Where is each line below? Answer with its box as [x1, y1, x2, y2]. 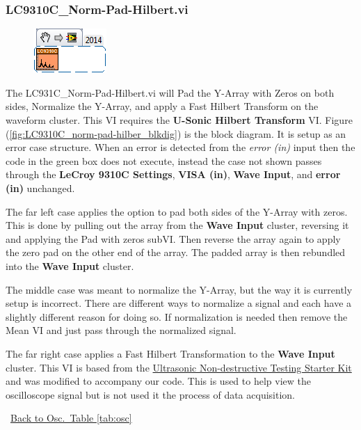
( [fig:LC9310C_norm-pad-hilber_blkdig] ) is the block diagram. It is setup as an [6, 126, 346, 141]
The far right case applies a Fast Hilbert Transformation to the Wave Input [6, 346, 335, 360]
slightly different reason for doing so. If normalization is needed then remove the [6, 309, 348, 324]
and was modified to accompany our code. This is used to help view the [6, 374, 311, 388]
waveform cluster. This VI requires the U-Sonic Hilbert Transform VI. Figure [6, 113, 353, 127]
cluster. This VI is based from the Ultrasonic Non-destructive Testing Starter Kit [6, 360, 352, 374]
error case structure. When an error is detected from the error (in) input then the [6, 140, 355, 154]
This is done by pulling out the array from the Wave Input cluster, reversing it [6, 218, 349, 232]
